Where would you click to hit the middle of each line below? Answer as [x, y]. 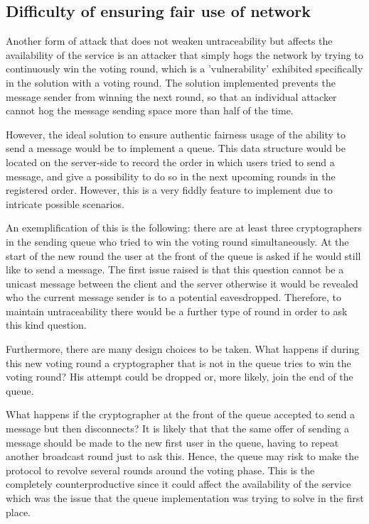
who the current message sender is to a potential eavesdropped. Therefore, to [173, 297]
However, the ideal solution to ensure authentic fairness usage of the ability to [176, 134]
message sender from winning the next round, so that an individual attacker [171, 96]
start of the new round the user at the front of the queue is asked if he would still [183, 255]
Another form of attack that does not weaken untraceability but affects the [169, 41]
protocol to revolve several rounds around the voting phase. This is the [160, 470]
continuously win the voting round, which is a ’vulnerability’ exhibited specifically [184, 69]
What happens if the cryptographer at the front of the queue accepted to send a [181, 414]
